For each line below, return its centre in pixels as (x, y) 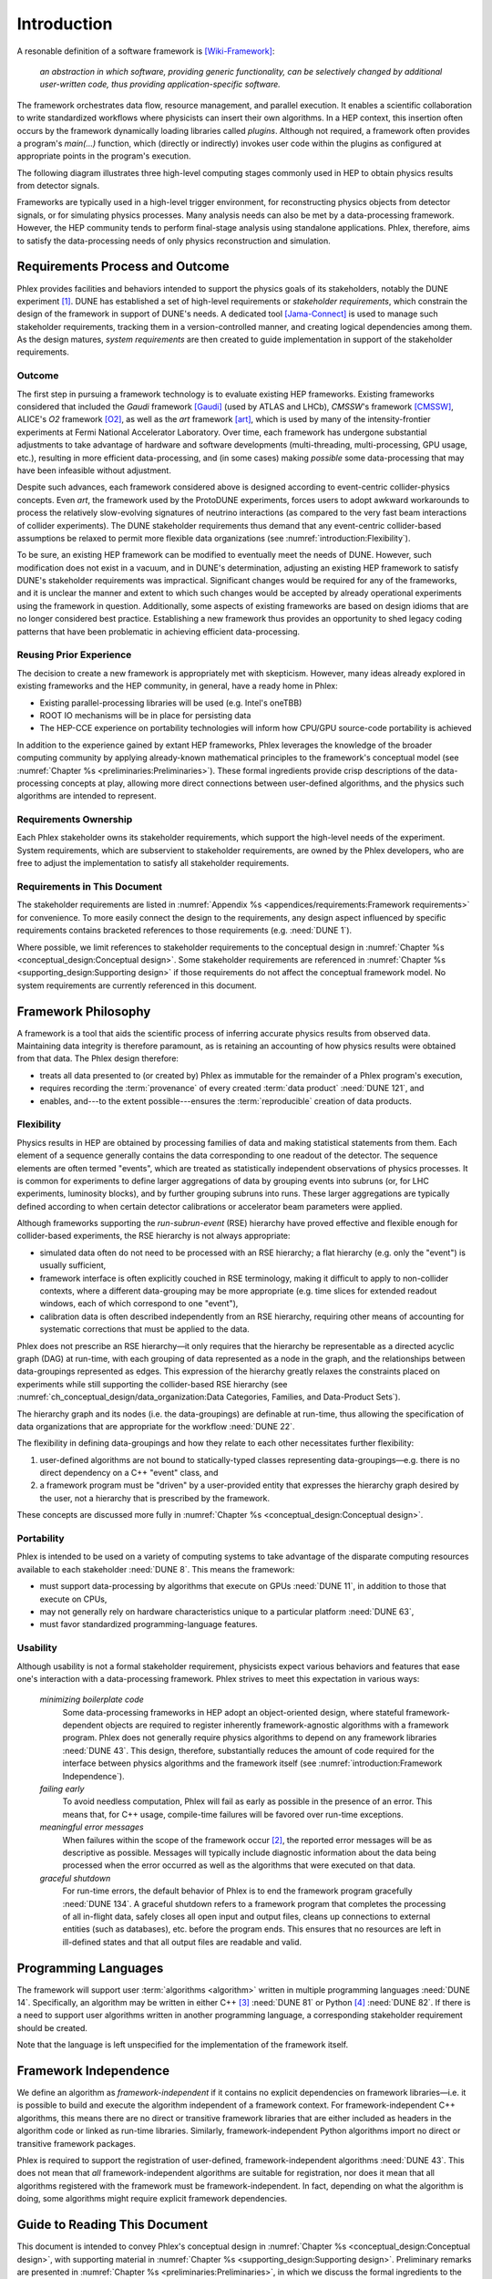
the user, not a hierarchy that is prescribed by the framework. (155, 1498)
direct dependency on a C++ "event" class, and (129, 1473)
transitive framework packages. (76, 2143)
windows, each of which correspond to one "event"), (139, 1304)
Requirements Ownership (75, 820)
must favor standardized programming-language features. (149, 1624)
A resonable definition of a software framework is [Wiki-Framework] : (146, 51)
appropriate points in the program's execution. (104, 156)
